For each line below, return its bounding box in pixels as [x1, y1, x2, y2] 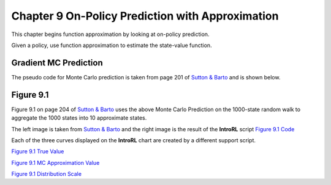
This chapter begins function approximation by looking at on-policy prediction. [11, 31, 210, 38]
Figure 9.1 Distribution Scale [11, 170, 82, 178]
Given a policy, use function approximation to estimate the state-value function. [11, 42, 212, 49]
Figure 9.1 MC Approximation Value [11, 159, 100, 166]
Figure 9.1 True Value [11, 148, 64, 155]
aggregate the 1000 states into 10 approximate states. [11, 114, 147, 122]
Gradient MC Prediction [11, 57, 104, 68]
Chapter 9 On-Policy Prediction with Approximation [11, 9, 279, 23]
